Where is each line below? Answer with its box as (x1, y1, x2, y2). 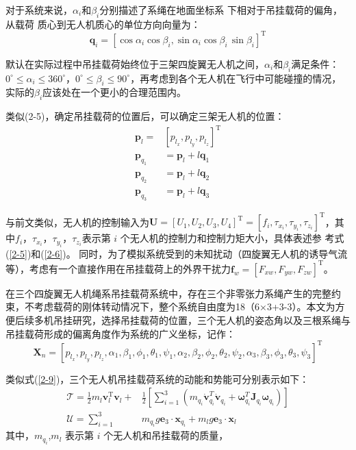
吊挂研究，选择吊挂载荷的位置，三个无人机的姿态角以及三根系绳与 (53, 312, 351, 327)
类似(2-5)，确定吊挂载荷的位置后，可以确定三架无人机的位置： (5, 109, 285, 123)
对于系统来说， (5, 3, 73, 16)
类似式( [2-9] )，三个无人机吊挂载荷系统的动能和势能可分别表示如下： (5, 371, 309, 386)
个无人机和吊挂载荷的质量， (103, 428, 229, 442)
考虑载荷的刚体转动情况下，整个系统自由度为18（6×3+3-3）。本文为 (34, 299, 335, 314)
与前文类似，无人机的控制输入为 (5, 214, 149, 229)
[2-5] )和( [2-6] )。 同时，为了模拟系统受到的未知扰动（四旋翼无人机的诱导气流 (9, 246, 348, 260)
